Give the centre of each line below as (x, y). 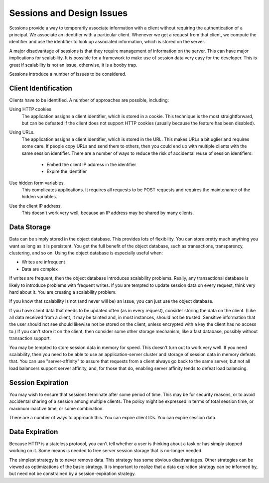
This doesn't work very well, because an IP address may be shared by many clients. (108, 213)
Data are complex (40, 269)
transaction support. (30, 338)
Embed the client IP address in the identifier (91, 164)
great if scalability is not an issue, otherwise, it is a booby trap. (73, 65)
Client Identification (41, 88)
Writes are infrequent (43, 262)
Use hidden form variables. (37, 183)
